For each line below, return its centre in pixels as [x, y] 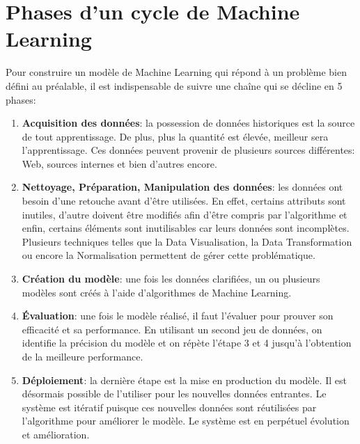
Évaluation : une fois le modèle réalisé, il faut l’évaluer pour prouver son [178, 316]
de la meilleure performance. [83, 356]
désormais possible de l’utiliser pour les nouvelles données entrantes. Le [174, 394]
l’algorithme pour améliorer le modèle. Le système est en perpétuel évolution [186, 421]
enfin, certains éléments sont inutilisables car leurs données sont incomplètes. [186, 228]
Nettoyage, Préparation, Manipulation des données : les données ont [182, 187]
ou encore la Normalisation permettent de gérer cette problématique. [169, 255]
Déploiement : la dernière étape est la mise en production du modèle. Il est [184, 380]
